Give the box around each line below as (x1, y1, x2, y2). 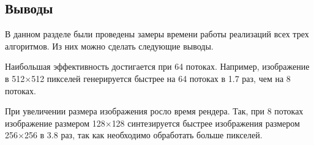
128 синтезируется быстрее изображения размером (111, 116, 300, 129)
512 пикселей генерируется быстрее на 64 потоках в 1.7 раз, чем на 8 (31, 72, 291, 84)
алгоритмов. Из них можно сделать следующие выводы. (5, 39, 214, 52)
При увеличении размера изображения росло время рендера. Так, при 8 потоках (5, 105, 304, 117)
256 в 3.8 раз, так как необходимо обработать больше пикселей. (24, 128, 263, 141)
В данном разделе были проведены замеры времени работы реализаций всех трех (5, 28, 309, 40)
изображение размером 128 (5, 116, 105, 129)
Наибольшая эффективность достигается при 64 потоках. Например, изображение (5, 60, 310, 73)
